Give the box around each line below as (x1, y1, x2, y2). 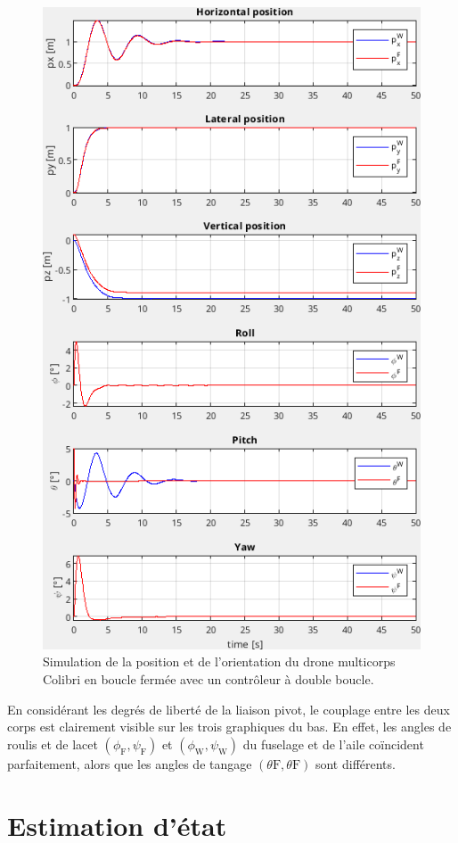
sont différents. (315, 754, 396, 773)
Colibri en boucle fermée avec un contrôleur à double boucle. (43, 669, 374, 688)
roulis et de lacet (7, 734, 98, 753)
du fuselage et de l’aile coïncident (242, 734, 424, 753)
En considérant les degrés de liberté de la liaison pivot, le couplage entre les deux (7, 699, 450, 718)
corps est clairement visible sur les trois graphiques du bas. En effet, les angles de (7, 717, 452, 736)
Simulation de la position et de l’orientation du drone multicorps (43, 652, 396, 671)
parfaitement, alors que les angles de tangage (7, 754, 252, 773)
